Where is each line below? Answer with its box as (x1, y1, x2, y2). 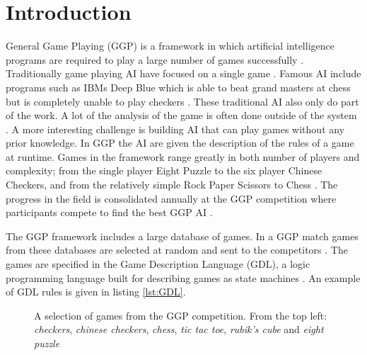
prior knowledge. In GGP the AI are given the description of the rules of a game (6, 135, 354, 150)
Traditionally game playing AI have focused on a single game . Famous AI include (6, 66, 361, 81)
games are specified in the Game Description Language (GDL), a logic (6, 257, 310, 271)
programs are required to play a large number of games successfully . (6, 52, 304, 67)
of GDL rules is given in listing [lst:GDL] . (6, 284, 186, 299)
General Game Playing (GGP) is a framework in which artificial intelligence (6, 38, 334, 53)
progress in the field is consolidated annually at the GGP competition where (6, 191, 337, 205)
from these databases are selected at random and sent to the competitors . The (6, 242, 348, 257)
